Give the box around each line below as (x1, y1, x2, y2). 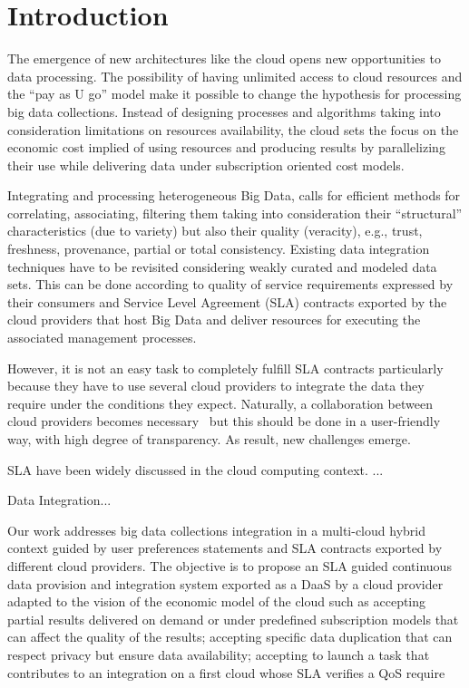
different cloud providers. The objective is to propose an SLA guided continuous (7, 556, 452, 575)
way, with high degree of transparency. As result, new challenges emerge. (7, 430, 411, 448)
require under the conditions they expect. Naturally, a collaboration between (7, 393, 433, 412)
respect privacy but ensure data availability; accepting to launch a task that (7, 644, 430, 664)
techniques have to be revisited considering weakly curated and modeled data (7, 257, 437, 276)
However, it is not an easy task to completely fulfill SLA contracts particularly (7, 358, 444, 377)
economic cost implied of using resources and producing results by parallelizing (7, 138, 445, 157)
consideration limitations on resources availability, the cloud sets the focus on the (7, 120, 459, 139)
